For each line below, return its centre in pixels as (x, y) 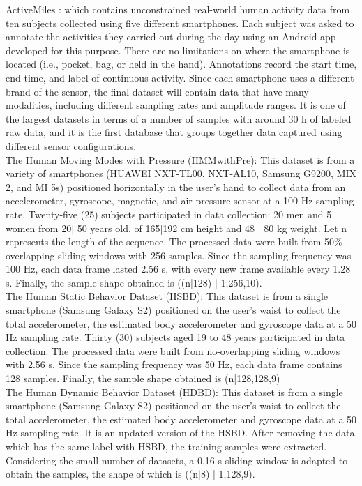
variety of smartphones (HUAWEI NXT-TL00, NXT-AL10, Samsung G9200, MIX (181, 173)
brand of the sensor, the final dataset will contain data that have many (157, 91)
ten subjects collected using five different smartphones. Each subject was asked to (180, 23)
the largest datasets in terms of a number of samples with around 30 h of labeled (179, 118)
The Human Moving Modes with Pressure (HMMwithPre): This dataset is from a (180, 159)
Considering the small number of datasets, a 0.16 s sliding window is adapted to (177, 460)
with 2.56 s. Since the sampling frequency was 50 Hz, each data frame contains (174, 364)
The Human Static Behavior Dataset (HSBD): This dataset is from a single (167, 296)
